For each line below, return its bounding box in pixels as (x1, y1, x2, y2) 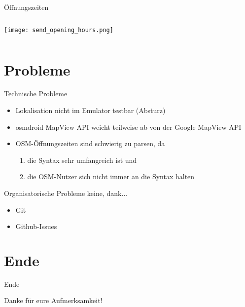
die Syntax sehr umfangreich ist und (27, 154, 137, 165)
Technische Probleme (4, 88, 68, 99)
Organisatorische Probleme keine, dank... (4, 188, 128, 198)
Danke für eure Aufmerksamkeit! (4, 295, 103, 306)
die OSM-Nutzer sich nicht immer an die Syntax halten (27, 171, 195, 182)
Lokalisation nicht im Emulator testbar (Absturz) (15, 105, 166, 115)
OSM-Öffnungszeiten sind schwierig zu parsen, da (15, 138, 165, 149)
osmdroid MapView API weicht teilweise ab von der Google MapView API (15, 121, 242, 132)
